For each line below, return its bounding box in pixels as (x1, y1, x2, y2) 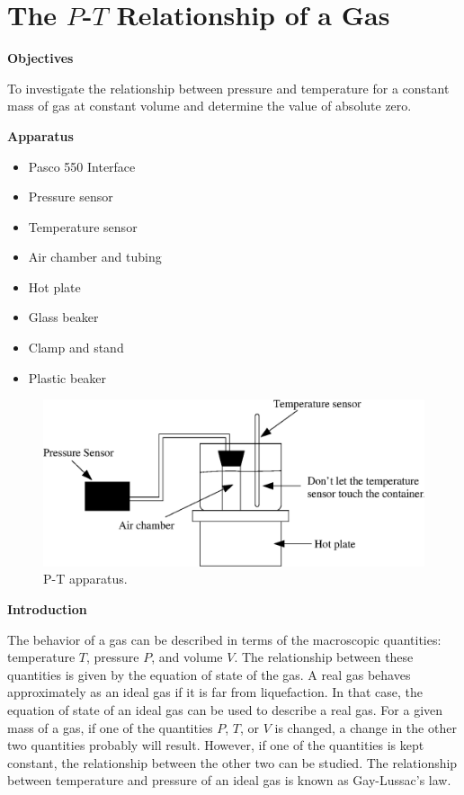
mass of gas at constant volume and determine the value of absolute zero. (7, 96, 412, 115)
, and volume (151, 648, 223, 666)
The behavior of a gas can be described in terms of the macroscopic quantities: (7, 630, 442, 648)
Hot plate (28, 277, 81, 296)
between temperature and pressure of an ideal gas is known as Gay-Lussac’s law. (7, 771, 451, 790)
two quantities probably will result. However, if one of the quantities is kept (7, 736, 424, 755)
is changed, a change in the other (274, 718, 457, 737)
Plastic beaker (28, 368, 107, 387)
